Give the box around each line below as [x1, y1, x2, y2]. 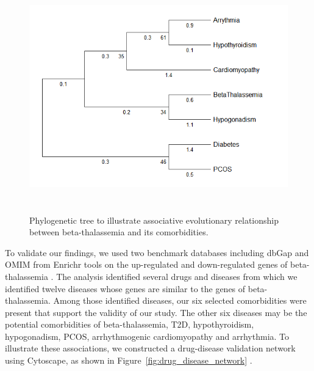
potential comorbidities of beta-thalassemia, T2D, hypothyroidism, [5, 318, 254, 331]
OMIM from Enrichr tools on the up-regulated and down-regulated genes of [5, 258, 288, 271]
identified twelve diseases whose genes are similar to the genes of [5, 282, 246, 295]
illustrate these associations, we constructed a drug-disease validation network [5, 342, 296, 354]
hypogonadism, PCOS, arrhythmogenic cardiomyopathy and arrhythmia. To [5, 329, 290, 342]
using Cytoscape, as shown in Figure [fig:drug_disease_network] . [5, 354, 252, 367]
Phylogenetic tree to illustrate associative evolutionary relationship [29, 213, 279, 226]
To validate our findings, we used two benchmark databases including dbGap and [5, 246, 309, 259]
